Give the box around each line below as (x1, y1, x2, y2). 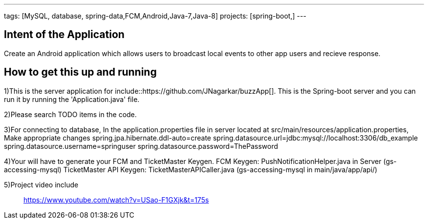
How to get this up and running (4, 66, 157, 79)
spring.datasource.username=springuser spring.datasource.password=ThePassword (4, 142, 278, 150)
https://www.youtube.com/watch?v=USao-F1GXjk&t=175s (23, 195, 209, 204)
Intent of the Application (4, 28, 125, 41)
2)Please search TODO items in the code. (4, 110, 137, 119)
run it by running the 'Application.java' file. (4, 95, 140, 103)
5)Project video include (4, 180, 79, 189)
